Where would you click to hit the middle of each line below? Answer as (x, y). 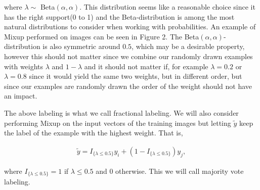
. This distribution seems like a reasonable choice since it (167, 7)
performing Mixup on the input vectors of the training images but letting (118, 123)
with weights (24, 66)
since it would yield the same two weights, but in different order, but (136, 76)
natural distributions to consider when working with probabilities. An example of (130, 27)
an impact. (21, 96)
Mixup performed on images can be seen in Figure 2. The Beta (102, 36)
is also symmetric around (81, 46)
